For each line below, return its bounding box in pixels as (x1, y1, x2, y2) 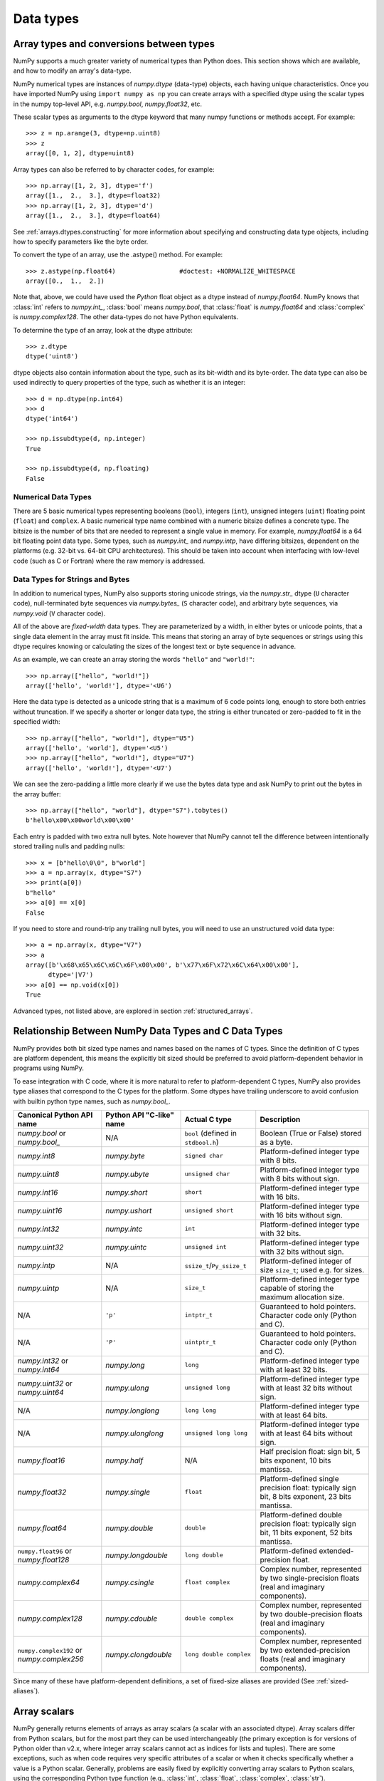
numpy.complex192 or (17, 1645, 83, 1655)
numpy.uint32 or (17, 1378, 73, 1388)
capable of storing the (260, 1283, 334, 1293)
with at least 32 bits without (260, 1383, 353, 1393)
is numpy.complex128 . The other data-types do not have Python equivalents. (13, 313, 239, 321)
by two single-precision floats (260, 1573, 360, 1583)
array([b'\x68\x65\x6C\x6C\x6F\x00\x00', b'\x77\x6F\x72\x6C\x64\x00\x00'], (26, 961, 300, 969)
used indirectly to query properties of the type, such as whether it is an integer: (13, 378, 245, 387)
